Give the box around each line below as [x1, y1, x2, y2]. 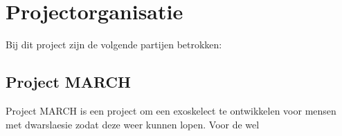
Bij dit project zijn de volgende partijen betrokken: [6, 37, 222, 52]
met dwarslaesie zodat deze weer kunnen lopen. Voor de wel [6, 117, 260, 131]
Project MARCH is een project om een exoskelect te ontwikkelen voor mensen [6, 103, 336, 117]
